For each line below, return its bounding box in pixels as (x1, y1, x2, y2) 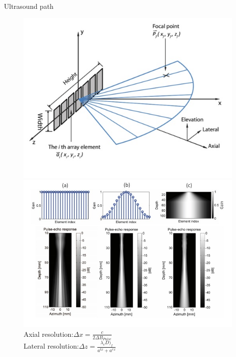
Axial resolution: (24, 328, 74, 339)
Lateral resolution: (24, 341, 79, 351)
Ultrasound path (4, 1, 54, 11)
